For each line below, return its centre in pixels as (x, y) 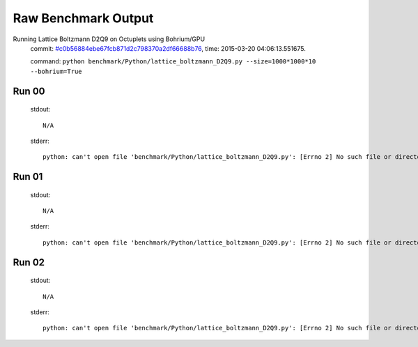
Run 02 (29, 262)
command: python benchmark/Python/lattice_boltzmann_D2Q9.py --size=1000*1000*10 (173, 61)
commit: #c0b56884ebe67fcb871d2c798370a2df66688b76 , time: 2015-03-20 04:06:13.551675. (168, 48)
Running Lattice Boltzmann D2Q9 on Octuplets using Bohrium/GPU (109, 39)
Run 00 (29, 91)
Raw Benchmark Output (83, 18)
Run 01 (28, 177)
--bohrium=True (56, 71)
